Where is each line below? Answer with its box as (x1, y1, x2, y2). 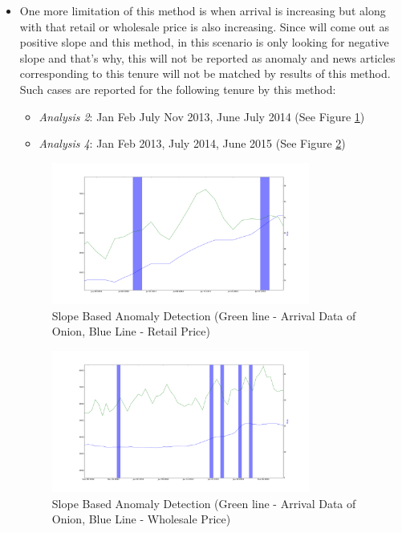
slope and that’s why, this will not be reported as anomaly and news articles (19, 49, 396, 66)
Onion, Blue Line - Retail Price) (51, 323, 211, 340)
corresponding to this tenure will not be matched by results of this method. (19, 65, 391, 82)
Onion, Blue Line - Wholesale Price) (51, 511, 231, 527)
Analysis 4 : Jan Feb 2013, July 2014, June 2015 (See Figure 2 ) (39, 135, 346, 152)
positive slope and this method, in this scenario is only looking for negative (19, 34, 389, 51)
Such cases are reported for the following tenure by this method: (19, 80, 336, 97)
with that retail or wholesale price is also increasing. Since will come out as (19, 18, 389, 35)
